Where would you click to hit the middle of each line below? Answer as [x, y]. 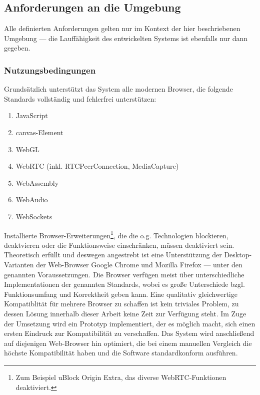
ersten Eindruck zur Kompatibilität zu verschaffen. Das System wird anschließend [129, 333]
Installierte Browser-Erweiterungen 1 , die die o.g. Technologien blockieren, [116, 234]
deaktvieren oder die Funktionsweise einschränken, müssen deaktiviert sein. [119, 245]
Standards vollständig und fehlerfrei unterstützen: [80, 98]
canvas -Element [39, 132]
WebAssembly [37, 182]
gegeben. [17, 48]
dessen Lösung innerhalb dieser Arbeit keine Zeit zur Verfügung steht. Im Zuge [125, 313]
